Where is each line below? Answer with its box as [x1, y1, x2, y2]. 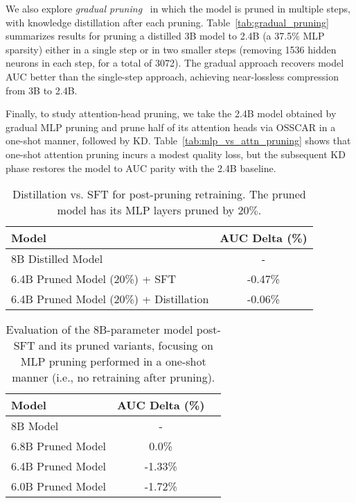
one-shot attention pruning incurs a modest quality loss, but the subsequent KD [6, 146, 346, 161]
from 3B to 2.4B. [6, 83, 78, 97]
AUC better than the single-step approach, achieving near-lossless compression [6, 69, 339, 83]
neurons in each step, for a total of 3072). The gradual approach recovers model [6, 56, 344, 70]
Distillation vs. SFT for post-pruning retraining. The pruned [12, 186, 306, 203]
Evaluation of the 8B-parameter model [6, 321, 193, 338]
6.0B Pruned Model [11, 478, 106, 495]
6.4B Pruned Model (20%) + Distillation [11, 291, 209, 307]
